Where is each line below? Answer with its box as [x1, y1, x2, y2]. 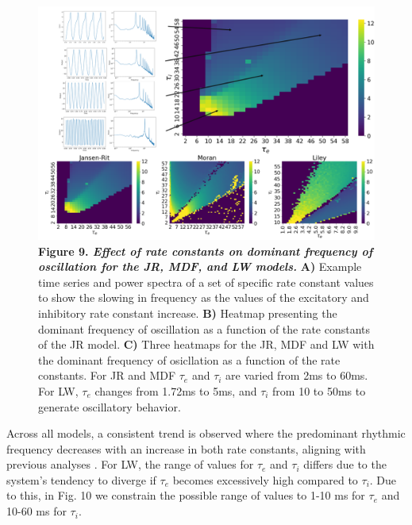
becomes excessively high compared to [172, 471, 358, 488]
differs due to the [303, 456, 387, 473]
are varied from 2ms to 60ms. [225, 367, 368, 384]
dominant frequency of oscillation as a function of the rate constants [38, 320, 371, 337]
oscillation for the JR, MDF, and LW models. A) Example [38, 258, 362, 275]
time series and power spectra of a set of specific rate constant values [38, 273, 374, 290]
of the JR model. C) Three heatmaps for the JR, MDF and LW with [38, 336, 375, 353]
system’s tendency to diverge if [6, 471, 156, 488]
